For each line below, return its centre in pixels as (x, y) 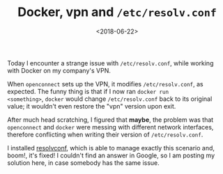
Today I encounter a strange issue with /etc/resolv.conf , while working (110, 63)
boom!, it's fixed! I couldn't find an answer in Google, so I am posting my (111, 155)
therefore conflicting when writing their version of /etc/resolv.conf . (105, 134)
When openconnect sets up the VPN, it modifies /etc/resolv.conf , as (105, 84)
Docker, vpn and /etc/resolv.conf (117, 12)
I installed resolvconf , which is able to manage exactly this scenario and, (111, 148)
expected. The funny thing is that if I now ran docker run (88, 91)
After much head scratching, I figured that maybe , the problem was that (110, 120)
